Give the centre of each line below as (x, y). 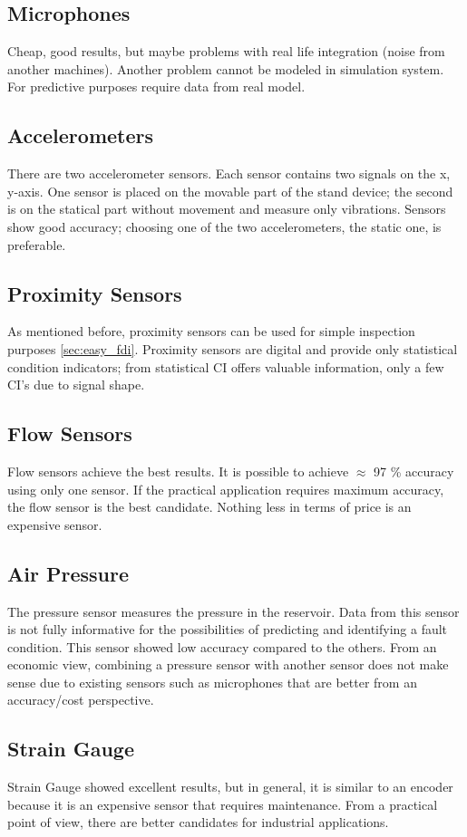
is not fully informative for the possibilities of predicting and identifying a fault (228, 629)
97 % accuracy (414, 471)
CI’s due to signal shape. (76, 385)
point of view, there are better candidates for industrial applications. (198, 822)
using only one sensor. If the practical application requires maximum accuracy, (226, 489)
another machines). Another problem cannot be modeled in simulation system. (226, 68)
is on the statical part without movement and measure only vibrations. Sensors (227, 209)
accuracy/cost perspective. (81, 700)
